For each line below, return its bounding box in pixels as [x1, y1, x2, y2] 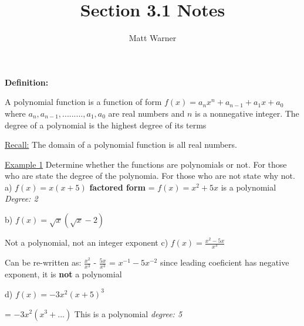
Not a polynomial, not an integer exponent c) [5, 236, 168, 249]
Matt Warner [129, 32, 177, 44]
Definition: [5, 76, 49, 88]
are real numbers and [108, 107, 185, 119]
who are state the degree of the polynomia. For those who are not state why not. [5, 169, 295, 182]
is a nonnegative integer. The [194, 107, 299, 119]
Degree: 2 [5, 192, 38, 205]
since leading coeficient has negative [160, 256, 289, 269]
